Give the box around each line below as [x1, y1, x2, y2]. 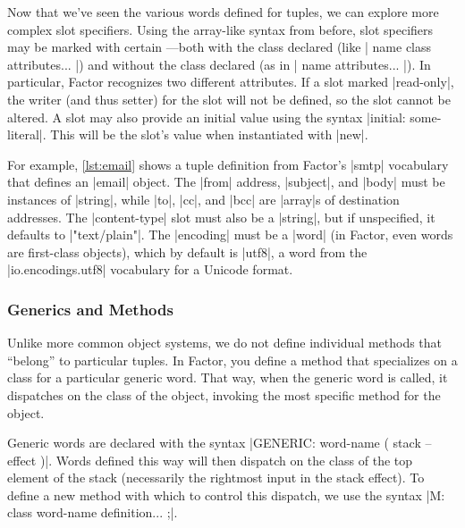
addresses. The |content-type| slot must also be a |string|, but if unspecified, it [7, 207, 435, 226]
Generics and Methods [7, 298, 173, 320]
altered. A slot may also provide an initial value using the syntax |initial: [7, 107, 406, 126]
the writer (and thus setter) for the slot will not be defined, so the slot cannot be [7, 89, 451, 108]
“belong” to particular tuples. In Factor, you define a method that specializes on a [7, 350, 458, 369]
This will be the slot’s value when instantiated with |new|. [50, 125, 368, 144]
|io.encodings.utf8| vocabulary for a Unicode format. [7, 260, 293, 279]
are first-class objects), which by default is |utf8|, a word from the [7, 242, 368, 261]
